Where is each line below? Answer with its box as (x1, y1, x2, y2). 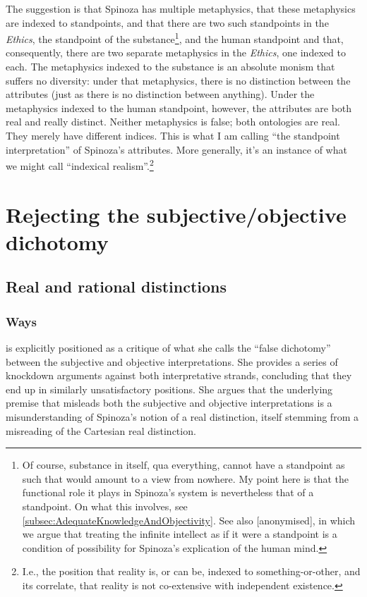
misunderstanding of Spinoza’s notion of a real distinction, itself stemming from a (6, 409, 359, 424)
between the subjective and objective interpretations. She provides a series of (6, 354, 338, 369)
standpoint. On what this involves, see (22, 498, 188, 513)
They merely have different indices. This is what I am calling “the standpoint (6, 128, 340, 142)
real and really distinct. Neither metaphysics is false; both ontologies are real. (6, 114, 340, 129)
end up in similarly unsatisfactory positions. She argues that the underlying (6, 381, 333, 396)
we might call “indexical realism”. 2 (6, 156, 154, 173)
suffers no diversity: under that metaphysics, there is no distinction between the (6, 73, 351, 87)
